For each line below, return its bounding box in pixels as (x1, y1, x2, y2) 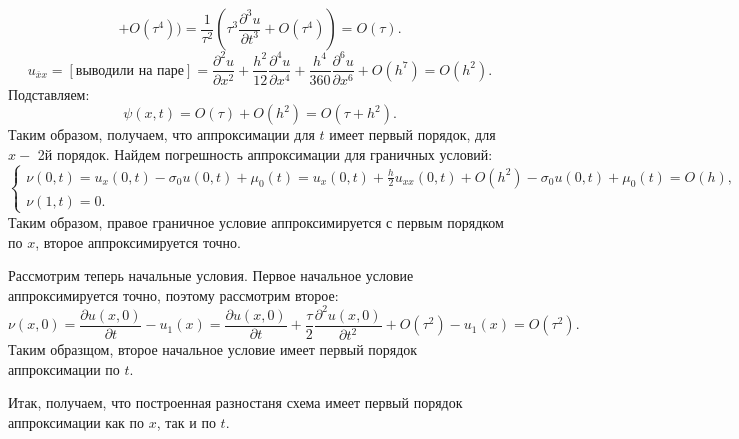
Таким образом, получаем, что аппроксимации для (8, 124, 315, 145)
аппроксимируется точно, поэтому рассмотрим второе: (8, 284, 339, 305)
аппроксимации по (8, 358, 120, 379)
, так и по (156, 411, 216, 432)
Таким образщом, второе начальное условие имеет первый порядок (8, 339, 418, 360)
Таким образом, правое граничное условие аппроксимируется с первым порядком (8, 211, 504, 232)
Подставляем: (8, 83, 90, 104)
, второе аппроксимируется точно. (35, 231, 241, 252)
